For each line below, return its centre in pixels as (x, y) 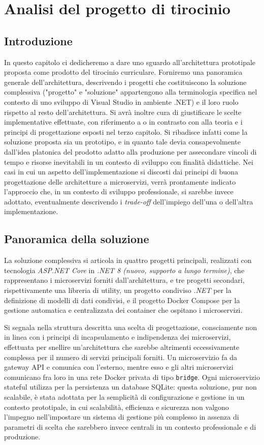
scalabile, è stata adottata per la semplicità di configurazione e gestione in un (124, 397)
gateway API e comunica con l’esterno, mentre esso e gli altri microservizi (119, 367)
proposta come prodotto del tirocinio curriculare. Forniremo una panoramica (123, 72)
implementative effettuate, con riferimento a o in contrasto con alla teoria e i (123, 122)
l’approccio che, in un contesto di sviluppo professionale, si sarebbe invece (119, 191)
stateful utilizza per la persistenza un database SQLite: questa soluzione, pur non (130, 387)
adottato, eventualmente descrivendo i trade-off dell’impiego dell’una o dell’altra (129, 201)
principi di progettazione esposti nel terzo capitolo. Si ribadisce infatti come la (126, 131)
